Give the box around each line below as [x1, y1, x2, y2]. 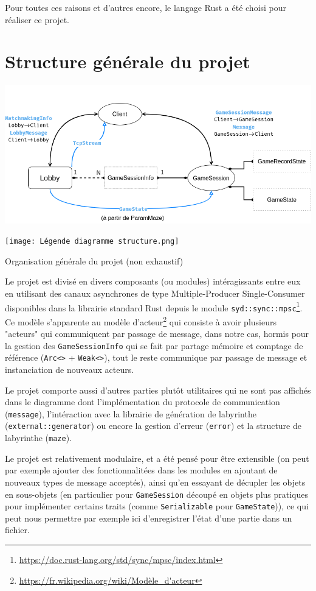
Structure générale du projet [5, 49, 250, 74]
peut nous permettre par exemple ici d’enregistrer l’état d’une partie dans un [5, 511, 292, 524]
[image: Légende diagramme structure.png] [5, 237, 179, 246]
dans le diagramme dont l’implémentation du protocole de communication [5, 395, 280, 408]
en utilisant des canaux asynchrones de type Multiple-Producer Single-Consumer [5, 286, 305, 299]
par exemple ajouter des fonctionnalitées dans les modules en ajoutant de [5, 464, 278, 476]
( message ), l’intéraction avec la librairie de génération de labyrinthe [5, 407, 256, 420]
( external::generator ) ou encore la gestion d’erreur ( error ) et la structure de [5, 419, 301, 432]
